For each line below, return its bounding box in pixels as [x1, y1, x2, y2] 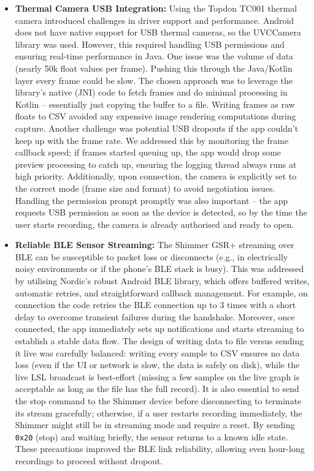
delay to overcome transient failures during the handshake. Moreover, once [15, 310, 295, 323]
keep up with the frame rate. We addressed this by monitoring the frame [15, 134, 289, 146]
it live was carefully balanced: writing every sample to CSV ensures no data [15, 346, 300, 359]
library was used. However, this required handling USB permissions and [15, 37, 285, 50]
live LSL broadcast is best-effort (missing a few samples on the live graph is [15, 370, 300, 383]
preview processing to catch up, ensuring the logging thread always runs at [15, 157, 297, 170]
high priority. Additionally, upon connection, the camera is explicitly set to [15, 170, 297, 183]
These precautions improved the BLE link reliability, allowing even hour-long [15, 442, 305, 455]
